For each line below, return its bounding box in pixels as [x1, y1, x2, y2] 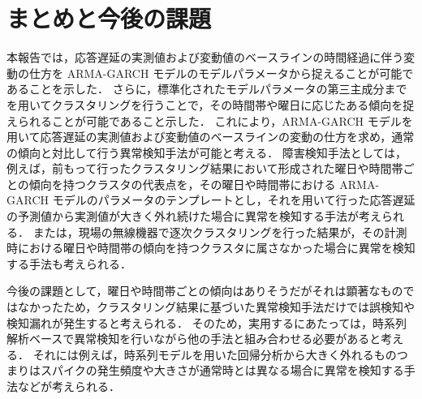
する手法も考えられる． [6, 255, 131, 272]
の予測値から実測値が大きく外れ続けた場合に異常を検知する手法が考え [6, 208, 381, 225]
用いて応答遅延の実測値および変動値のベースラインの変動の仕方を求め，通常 [6, 128, 415, 145]
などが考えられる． [17, 378, 120, 394]
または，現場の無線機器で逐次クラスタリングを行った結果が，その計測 [32, 223, 407, 240]
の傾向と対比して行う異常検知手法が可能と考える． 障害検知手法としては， [6, 144, 407, 161]
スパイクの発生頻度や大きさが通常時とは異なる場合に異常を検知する [40, 362, 404, 379]
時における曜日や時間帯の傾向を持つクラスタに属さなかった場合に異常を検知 [6, 239, 416, 256]
